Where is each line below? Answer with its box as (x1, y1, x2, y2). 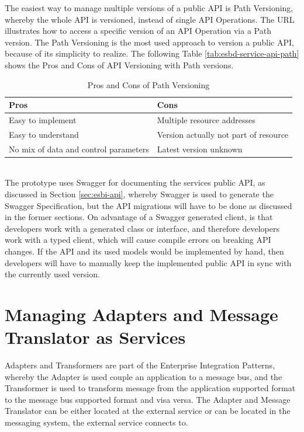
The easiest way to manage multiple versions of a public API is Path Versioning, (5, 2, 293, 13)
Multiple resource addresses (157, 114, 255, 126)
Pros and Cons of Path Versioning (87, 78, 210, 90)
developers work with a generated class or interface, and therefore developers (5, 222, 279, 234)
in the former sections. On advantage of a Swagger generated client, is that (5, 211, 273, 223)
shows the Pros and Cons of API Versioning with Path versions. (5, 58, 234, 71)
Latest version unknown (157, 142, 243, 155)
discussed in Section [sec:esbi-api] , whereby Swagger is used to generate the (5, 187, 274, 200)
